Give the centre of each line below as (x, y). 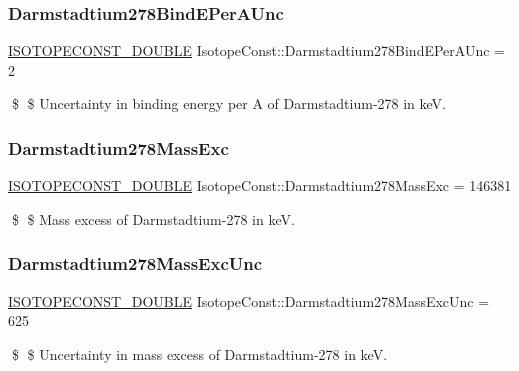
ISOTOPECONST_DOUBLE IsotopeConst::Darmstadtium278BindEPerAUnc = (256, 50)
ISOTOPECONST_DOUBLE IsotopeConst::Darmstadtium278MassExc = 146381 (260, 185)
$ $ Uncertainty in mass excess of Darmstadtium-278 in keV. (199, 353)
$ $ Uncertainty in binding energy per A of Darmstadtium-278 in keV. (229, 103)
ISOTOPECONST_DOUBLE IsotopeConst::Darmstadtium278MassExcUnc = (249, 300)
